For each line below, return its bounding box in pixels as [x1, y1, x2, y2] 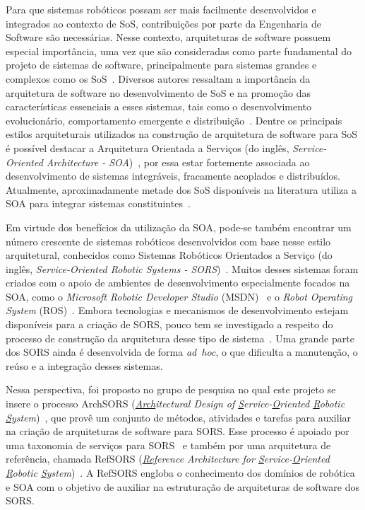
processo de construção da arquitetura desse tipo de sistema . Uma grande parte [6, 330, 354, 345]
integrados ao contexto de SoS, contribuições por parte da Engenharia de [6, 16, 322, 30]
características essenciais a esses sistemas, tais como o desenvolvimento [6, 99, 311, 114]
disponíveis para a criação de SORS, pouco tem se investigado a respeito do [6, 317, 333, 332]
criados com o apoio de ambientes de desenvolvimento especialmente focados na [6, 275, 350, 290]
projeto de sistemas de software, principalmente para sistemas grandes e [6, 57, 317, 72]
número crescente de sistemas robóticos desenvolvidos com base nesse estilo [6, 233, 331, 248]
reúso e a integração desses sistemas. [6, 358, 163, 373]
